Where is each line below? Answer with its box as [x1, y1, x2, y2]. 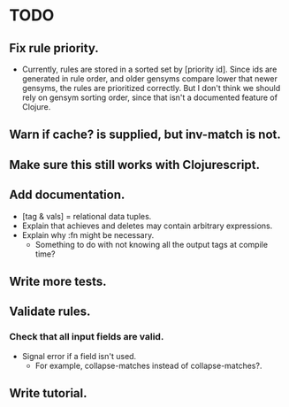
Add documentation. [9, 188, 125, 203]
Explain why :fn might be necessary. [21, 229, 155, 240]
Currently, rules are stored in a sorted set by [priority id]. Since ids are [21, 64, 278, 74]
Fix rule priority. [9, 41, 99, 56]
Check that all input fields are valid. [9, 331, 164, 343]
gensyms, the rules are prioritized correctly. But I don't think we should [21, 83, 281, 93]
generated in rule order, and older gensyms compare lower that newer [21, 73, 278, 84]
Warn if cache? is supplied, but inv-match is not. [9, 127, 281, 142]
